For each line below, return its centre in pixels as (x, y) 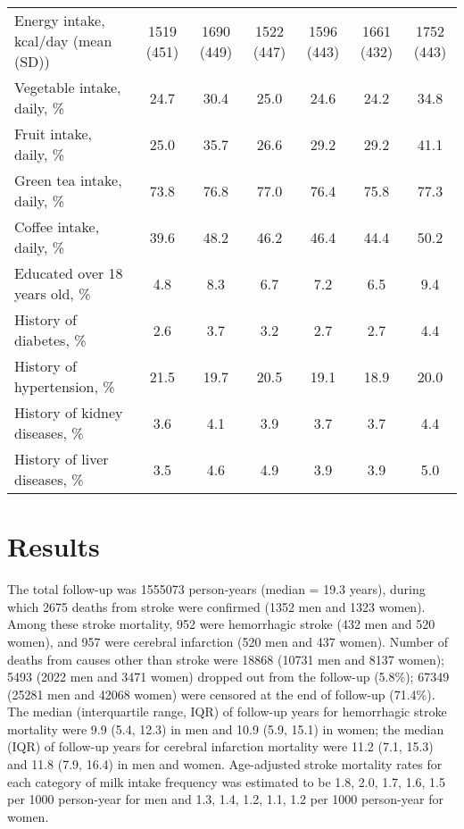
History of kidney (69, 412)
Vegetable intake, (68, 87)
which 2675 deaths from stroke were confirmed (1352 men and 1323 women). (216, 606)
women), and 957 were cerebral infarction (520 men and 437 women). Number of (228, 641)
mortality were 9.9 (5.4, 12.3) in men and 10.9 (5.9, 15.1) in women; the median (226, 729)
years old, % (53, 293)
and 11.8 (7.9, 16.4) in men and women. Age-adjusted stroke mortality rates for (225, 764)
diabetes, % (50, 340)
